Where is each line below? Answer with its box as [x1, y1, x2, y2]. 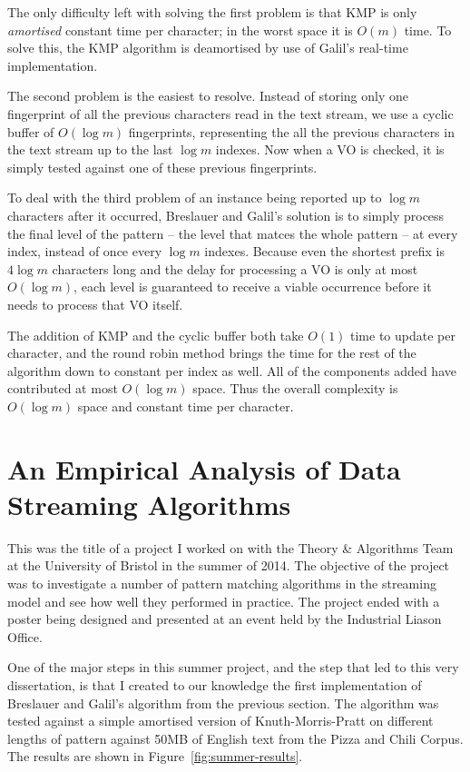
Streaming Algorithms [7, 485, 291, 522]
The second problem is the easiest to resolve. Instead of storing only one [7, 86, 408, 105]
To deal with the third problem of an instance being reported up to [7, 188, 382, 207]
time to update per [350, 325, 455, 344]
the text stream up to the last [7, 140, 173, 159]
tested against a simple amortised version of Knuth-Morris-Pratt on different [7, 711, 434, 730]
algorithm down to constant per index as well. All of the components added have [7, 361, 456, 380]
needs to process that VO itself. [7, 294, 183, 313]
